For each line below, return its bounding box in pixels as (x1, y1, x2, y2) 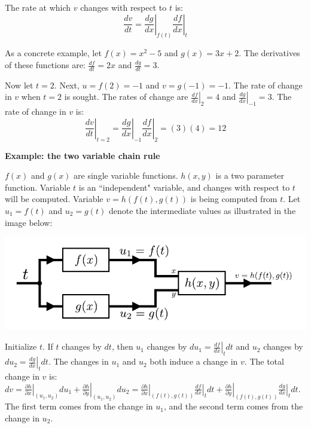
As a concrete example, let (5, 47, 102, 59)
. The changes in (48, 355, 109, 368)
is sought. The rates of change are (64, 90, 188, 103)
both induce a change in (150, 355, 238, 368)
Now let (5, 78, 33, 91)
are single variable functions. (74, 169, 178, 182)
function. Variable (5, 181, 71, 193)
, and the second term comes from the (163, 400, 303, 412)
